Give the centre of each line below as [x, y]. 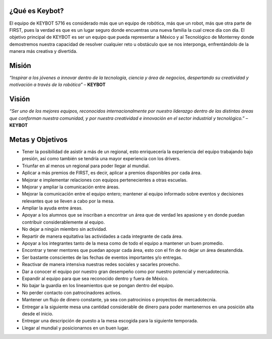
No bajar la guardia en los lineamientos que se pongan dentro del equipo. [98, 286]
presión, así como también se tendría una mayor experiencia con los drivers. [101, 159]
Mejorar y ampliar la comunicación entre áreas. [71, 187]
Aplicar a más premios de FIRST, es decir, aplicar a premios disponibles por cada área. [112, 173]
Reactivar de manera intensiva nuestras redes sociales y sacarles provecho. [101, 264]
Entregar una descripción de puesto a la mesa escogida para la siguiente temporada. [110, 321]
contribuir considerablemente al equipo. [63, 222]
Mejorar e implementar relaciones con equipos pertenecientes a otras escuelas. [105, 180]
